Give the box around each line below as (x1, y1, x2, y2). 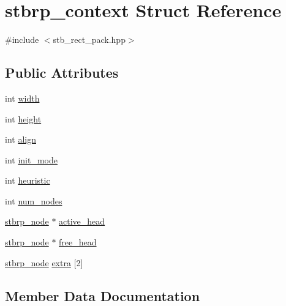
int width (5, 91, 40, 104)
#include (5, 33, 39, 46)
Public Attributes (5, 63, 119, 82)
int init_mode (5, 153, 58, 166)
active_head (59, 215, 105, 228)
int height (5, 112, 42, 125)
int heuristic (5, 174, 50, 187)
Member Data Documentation (5, 286, 200, 305)
